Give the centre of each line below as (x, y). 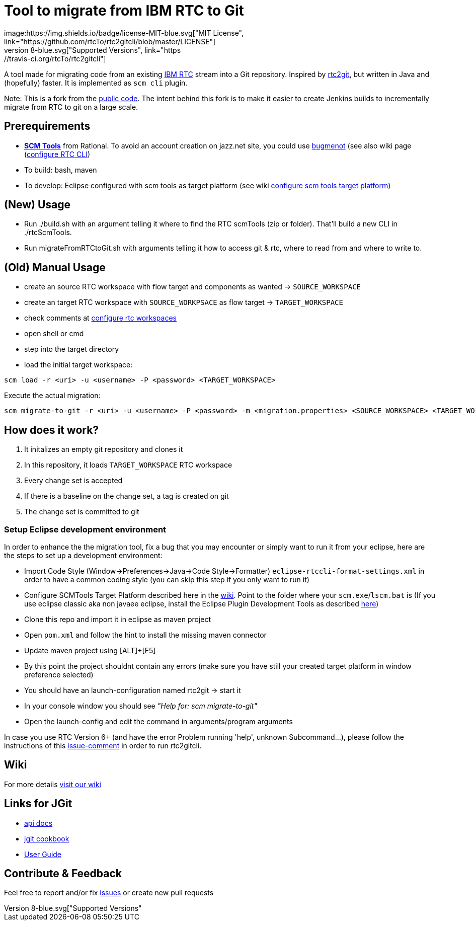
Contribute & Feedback (63, 873)
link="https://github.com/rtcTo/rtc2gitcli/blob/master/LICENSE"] (110, 41)
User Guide (43, 854)
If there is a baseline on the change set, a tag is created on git (127, 496)
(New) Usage (37, 205)
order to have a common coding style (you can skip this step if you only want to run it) (167, 579)
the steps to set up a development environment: (83, 555)
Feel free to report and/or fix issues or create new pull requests (109, 893)
